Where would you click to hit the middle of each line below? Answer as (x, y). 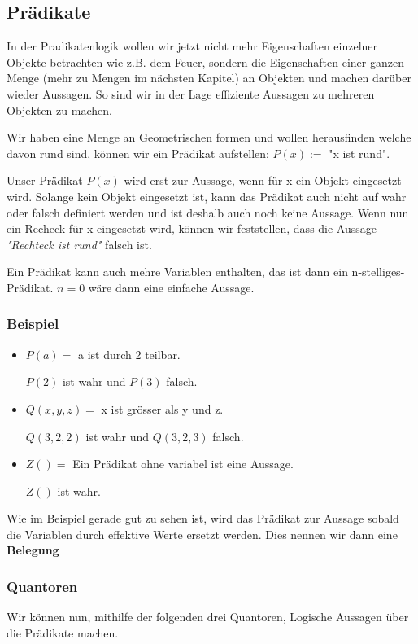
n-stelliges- (378, 272)
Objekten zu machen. (59, 110)
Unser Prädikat (45, 180)
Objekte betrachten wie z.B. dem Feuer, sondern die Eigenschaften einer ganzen (205, 61)
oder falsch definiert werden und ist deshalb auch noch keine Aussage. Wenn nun (208, 212)
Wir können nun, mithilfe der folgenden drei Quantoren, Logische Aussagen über (208, 617)
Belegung (33, 550)
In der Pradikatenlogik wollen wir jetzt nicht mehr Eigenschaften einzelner (192, 46)
